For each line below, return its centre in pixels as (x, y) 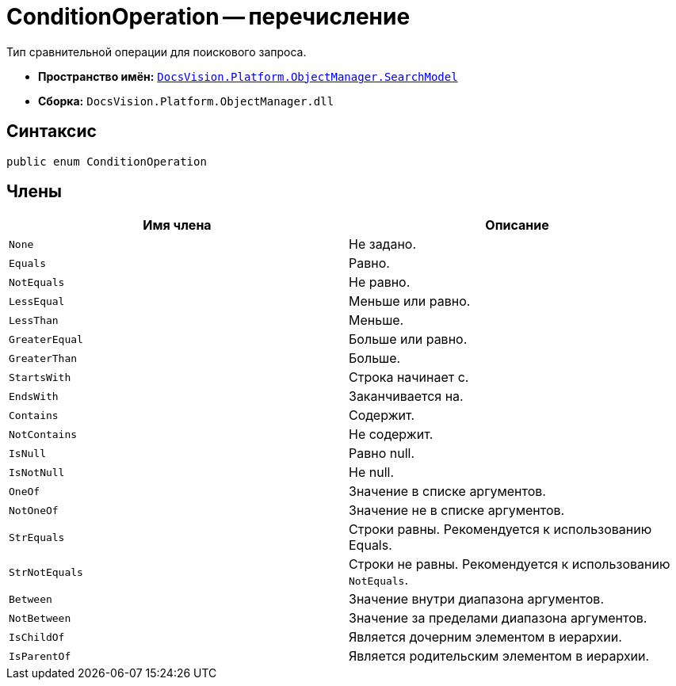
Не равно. (380, 282)
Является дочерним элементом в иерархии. (485, 637)
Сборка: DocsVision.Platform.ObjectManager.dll (186, 101)
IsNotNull (37, 472)
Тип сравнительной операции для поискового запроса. (157, 51)
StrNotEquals (46, 572)
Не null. (371, 473)
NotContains (43, 434)
